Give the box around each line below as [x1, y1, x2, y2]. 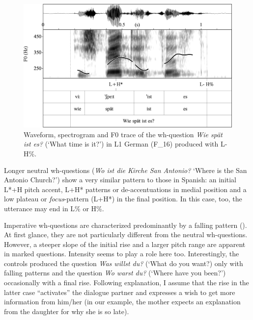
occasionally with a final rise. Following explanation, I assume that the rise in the [4, 277, 249, 288]
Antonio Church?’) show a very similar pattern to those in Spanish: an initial [4, 174, 237, 185]
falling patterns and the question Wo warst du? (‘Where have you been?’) [4, 268, 226, 278]
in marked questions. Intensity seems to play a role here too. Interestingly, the [4, 248, 239, 259]
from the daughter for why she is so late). [4, 306, 129, 316]
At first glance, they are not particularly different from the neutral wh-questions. [4, 229, 248, 240]
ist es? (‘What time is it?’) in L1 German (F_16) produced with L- [24, 139, 227, 149]
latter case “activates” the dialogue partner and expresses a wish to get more [4, 287, 235, 297]
